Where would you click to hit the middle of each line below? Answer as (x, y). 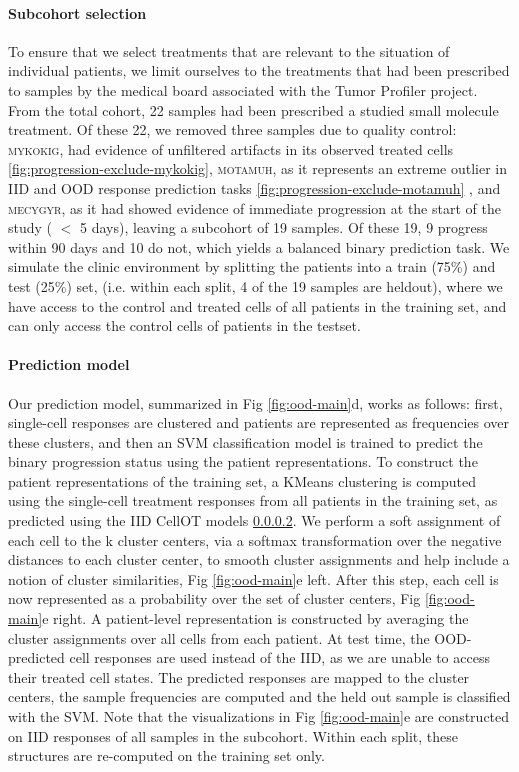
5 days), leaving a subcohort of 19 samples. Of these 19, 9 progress (284, 227)
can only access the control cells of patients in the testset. (184, 325)
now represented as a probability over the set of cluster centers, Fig (214, 598)
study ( (30, 227)
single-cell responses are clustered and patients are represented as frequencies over (259, 422)
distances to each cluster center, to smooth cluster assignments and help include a (259, 559)
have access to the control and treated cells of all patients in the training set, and (257, 305)
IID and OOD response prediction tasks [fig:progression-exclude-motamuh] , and (254, 187)
